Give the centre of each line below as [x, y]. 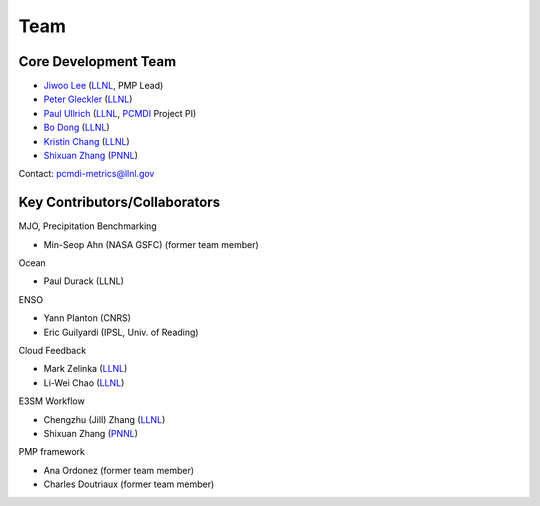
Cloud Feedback [52, 351]
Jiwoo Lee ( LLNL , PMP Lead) [103, 86]
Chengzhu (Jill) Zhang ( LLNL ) [104, 419]
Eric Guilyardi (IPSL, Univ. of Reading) [121, 332]
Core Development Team [97, 61]
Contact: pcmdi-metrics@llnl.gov [86, 174]
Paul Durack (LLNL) [84, 281]
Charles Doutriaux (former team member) [129, 484]
